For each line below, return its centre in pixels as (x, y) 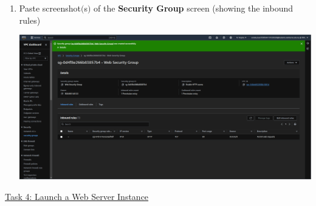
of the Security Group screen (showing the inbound (194, 8)
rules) (30, 20)
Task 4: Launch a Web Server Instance (77, 196)
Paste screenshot (50, 8)
